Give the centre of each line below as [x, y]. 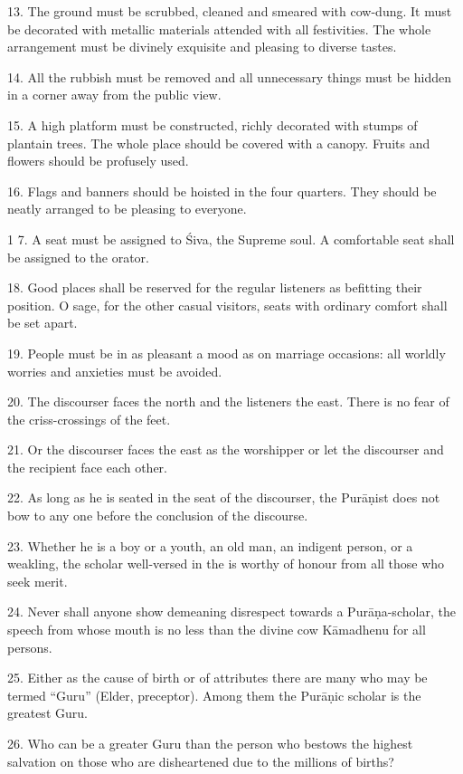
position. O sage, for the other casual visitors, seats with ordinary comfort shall [227, 305]
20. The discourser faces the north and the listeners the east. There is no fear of [228, 401]
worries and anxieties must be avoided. [115, 371]
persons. [30, 647]
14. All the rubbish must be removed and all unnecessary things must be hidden [229, 76]
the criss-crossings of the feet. [89, 419]
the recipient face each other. [88, 467]
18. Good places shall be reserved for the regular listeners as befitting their [215, 287]
